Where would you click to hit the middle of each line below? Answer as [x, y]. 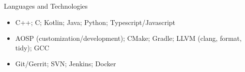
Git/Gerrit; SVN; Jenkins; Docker [66, 64]
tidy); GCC [32, 47]
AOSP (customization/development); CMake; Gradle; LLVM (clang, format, [128, 38]
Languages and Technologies [46, 6]
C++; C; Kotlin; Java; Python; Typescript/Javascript [95, 22]
